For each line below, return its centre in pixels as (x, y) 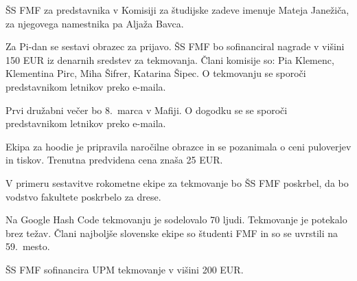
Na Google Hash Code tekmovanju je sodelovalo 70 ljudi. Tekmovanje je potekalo (176, 220)
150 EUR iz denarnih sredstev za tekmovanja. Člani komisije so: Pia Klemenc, (170, 59)
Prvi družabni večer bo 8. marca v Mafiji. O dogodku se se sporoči (147, 110)
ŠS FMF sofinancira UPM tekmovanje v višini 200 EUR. (125, 269)
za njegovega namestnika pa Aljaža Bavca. (95, 23)
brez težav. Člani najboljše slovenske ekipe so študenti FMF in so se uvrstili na (172, 233)
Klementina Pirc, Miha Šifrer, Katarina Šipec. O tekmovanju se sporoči (156, 73)
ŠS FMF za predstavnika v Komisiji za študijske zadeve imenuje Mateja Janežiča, (177, 10)
